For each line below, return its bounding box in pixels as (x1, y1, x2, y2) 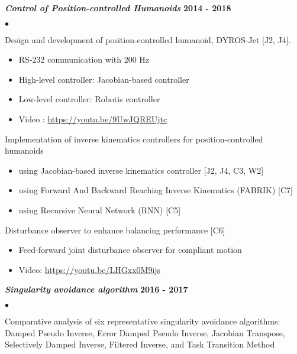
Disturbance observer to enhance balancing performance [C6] (5, 223, 225, 236)
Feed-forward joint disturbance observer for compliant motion (18, 243, 242, 256)
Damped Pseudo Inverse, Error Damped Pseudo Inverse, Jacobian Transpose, (5, 326, 285, 339)
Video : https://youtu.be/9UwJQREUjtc (18, 112, 167, 125)
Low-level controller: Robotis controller (18, 93, 160, 105)
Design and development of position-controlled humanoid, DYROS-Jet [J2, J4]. (5, 33, 291, 46)
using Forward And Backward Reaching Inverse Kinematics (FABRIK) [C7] (18, 184, 293, 196)
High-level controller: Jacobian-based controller (18, 73, 189, 85)
